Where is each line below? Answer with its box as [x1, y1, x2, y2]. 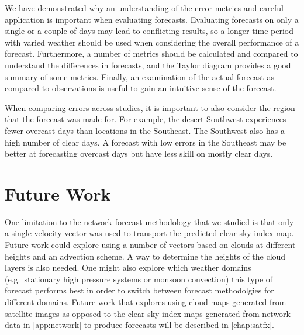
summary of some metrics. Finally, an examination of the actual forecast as [5, 70, 275, 82]
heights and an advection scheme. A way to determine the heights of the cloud [5, 250, 286, 262]
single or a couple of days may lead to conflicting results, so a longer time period [5, 25, 294, 37]
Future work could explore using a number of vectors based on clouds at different [5, 239, 296, 251]
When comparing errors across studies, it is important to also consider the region [5, 101, 295, 113]
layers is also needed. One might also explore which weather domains [5, 261, 251, 274]
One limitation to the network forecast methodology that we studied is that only [5, 215, 294, 227]
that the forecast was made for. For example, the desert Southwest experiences [5, 113, 286, 125]
